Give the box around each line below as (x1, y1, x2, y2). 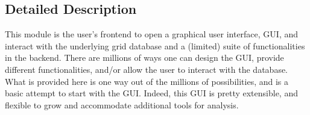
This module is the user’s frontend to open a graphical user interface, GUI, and (5, 28, 299, 40)
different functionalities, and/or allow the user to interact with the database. (5, 63, 288, 75)
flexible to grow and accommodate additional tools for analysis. (5, 98, 239, 111)
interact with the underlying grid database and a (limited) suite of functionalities (5, 39, 305, 52)
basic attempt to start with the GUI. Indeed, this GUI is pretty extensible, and (5, 87, 298, 99)
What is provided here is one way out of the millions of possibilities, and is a (5, 75, 289, 87)
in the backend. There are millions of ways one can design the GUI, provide (5, 51, 284, 64)
